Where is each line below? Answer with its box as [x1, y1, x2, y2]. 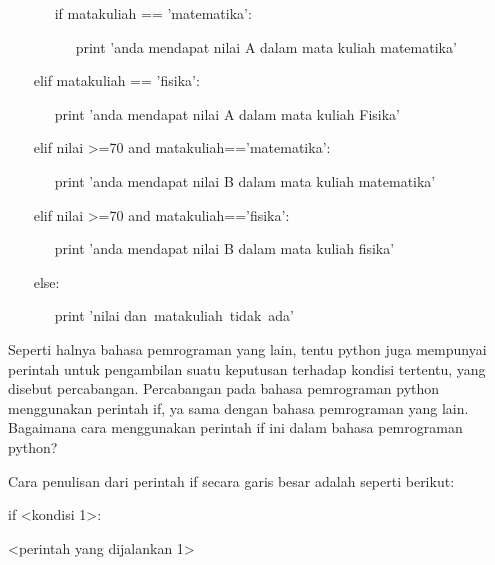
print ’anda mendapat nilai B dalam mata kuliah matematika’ [54, 170, 436, 191]
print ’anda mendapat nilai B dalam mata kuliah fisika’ [54, 238, 395, 259]
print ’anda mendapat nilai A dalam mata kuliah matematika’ [75, 36, 457, 57]
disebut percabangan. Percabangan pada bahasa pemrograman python [8, 378, 440, 399]
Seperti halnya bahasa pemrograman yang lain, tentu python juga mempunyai [8, 338, 487, 359]
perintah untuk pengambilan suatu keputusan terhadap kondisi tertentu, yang [8, 358, 486, 379]
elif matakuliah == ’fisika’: [33, 70, 200, 91]
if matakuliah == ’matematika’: [54, 3, 252, 23]
